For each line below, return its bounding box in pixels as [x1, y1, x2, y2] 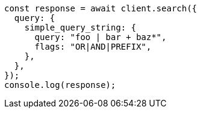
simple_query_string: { [24, 23, 137, 32]
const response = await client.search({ [4, 4, 197, 13]
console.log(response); [4, 80, 116, 90]
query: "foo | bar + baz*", [34, 32, 167, 42]
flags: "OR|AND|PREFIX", [34, 42, 152, 51]
